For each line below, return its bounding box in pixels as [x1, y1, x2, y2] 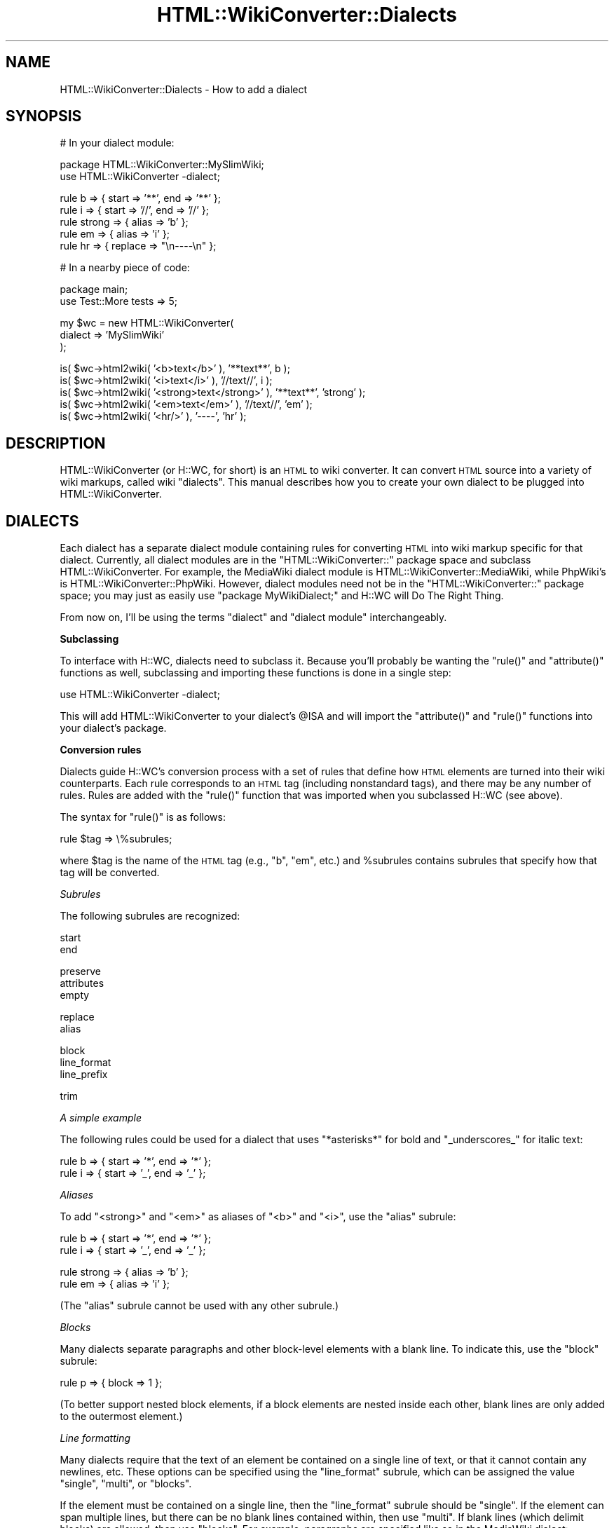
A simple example [60, 1112, 142, 1124]
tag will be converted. [60, 866, 160, 879]
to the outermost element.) [60, 1410, 183, 1423]
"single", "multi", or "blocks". [60, 1478, 192, 1490]
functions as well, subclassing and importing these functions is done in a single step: [60, 667, 451, 679]
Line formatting [60, 1432, 130, 1445]
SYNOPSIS [6, 107, 82, 125]
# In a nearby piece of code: [60, 261, 190, 274]
